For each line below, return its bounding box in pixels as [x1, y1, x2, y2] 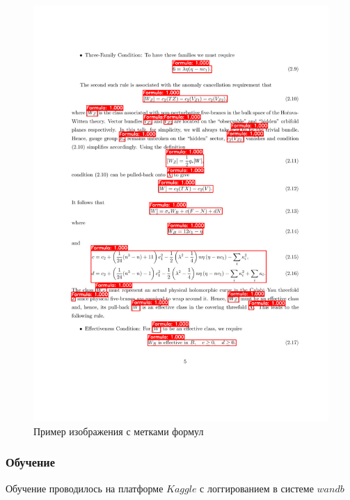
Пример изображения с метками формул [33, 423, 204, 438]
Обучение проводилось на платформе [6, 481, 164, 495]
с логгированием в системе [200, 481, 314, 495]
